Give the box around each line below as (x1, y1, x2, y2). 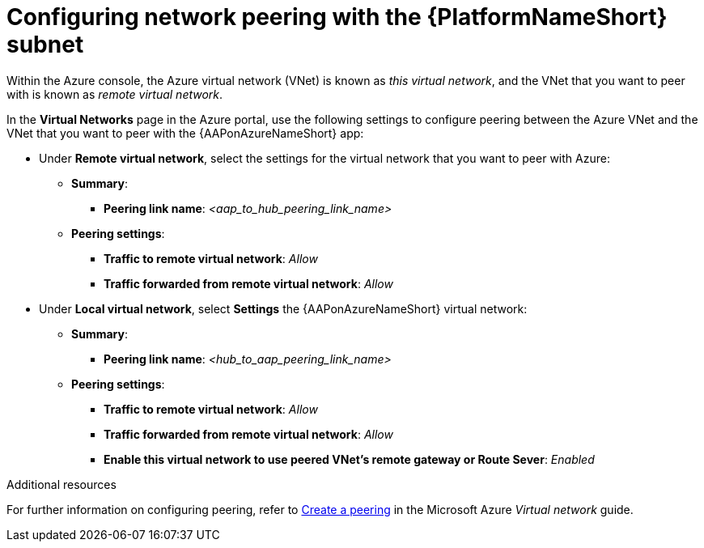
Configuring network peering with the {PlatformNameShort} (6, 3, 668, 31)
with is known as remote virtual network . (6, 87, 223, 101)
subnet (6, 31, 84, 58)
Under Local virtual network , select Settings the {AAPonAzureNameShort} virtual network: (39, 301, 528, 316)
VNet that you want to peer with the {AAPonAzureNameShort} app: (6, 125, 364, 140)
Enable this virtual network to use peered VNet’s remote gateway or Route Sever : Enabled (104, 452, 595, 466)
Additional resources (6, 477, 117, 491)
